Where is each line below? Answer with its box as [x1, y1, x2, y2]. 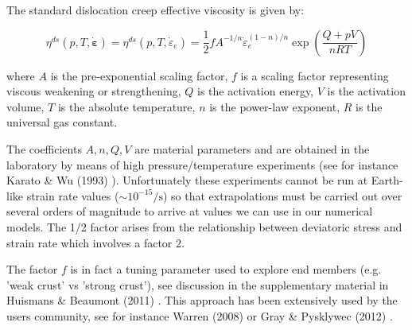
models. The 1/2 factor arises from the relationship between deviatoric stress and [6, 218, 402, 235]
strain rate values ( [26, 187, 119, 204]
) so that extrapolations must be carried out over [162, 187, 402, 204]
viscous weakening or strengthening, [6, 83, 181, 99]
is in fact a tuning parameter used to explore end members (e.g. [70, 261, 382, 278]
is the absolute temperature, [57, 98, 196, 115]
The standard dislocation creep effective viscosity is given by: [6, 2, 305, 17]
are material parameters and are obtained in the [134, 140, 370, 157]
